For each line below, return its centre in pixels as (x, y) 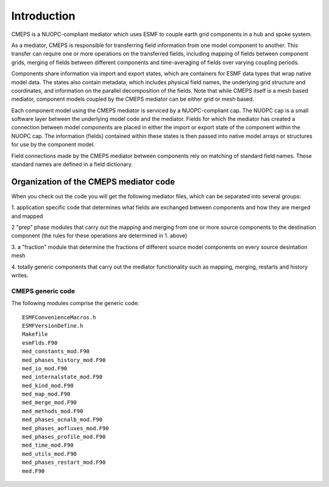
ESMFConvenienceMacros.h (59, 317)
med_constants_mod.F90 (56, 352)
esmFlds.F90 (40, 343)
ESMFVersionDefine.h (53, 326)
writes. (20, 275)
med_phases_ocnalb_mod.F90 (62, 420)
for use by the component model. (53, 145)
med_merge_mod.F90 (50, 402)
